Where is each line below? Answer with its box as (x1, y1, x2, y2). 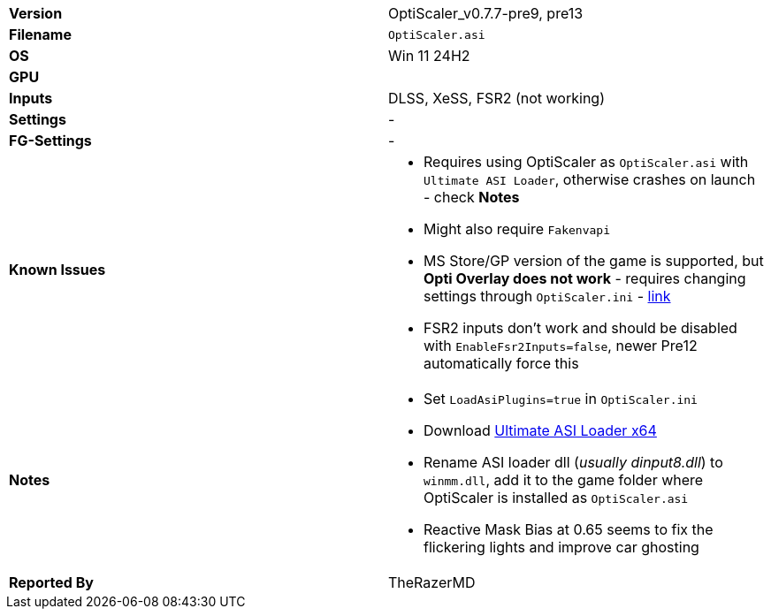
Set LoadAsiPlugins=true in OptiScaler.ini (424, 390, 698, 407)
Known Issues (9, 261, 106, 278)
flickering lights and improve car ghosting (424, 538, 699, 556)
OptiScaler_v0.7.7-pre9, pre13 (388, 4, 584, 22)
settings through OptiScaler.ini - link (424, 287, 671, 305)
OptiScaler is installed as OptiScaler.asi (424, 489, 689, 506)
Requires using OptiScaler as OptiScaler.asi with (424, 153, 749, 171)
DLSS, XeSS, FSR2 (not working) (388, 89, 605, 107)
